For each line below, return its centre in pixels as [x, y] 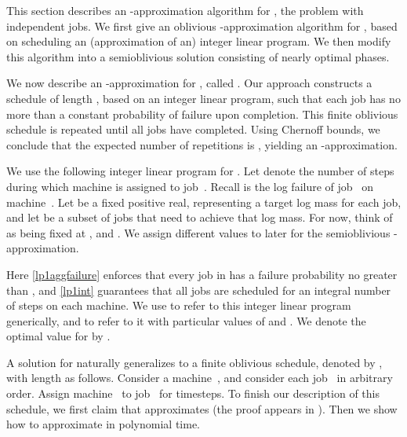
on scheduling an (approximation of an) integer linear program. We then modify [199, 41]
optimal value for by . [58, 336]
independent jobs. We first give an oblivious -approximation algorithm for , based [202, 26]
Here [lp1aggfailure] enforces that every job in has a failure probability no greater [202, 274]
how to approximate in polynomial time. [104, 424]
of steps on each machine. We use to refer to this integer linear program [179, 305]
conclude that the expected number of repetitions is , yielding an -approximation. [202, 144]
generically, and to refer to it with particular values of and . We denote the [186, 320]
